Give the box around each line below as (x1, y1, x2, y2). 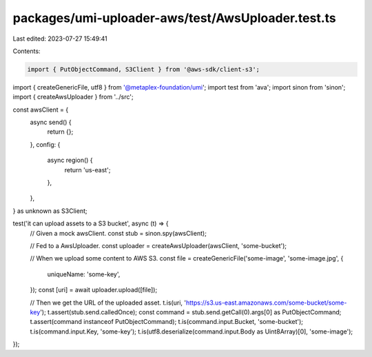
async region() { (47, 156, 93, 165)
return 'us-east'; (64, 165, 111, 174)
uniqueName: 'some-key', (47, 269, 121, 278)
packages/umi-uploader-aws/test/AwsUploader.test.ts (12, 10, 337, 25)
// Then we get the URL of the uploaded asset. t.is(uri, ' (30, 298, 186, 307)
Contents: (12, 47, 41, 55)
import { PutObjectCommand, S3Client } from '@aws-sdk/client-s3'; (27, 65, 260, 73)
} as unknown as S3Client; (12, 207, 87, 215)
